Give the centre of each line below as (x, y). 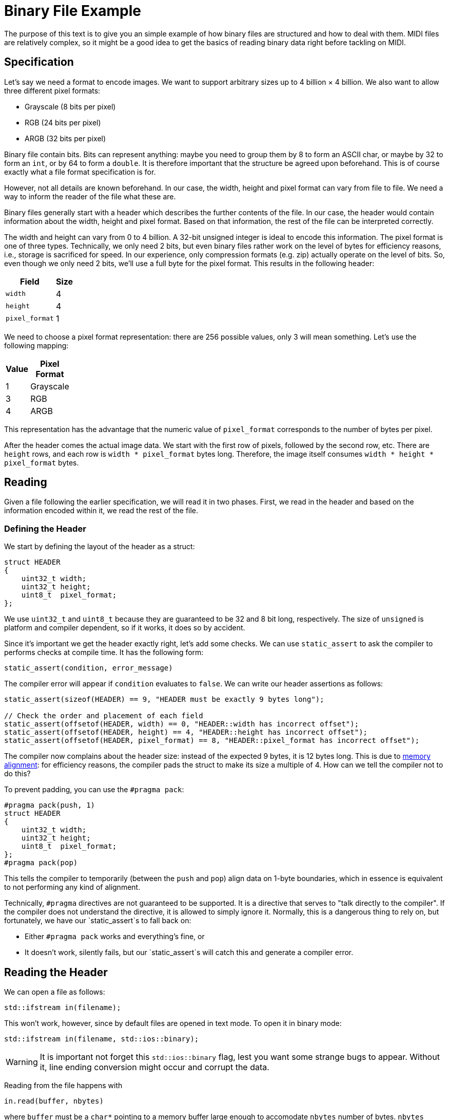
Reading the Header (56, 972)
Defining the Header (45, 528)
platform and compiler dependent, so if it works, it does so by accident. (125, 628)
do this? (17, 774)
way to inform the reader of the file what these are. (90, 196)
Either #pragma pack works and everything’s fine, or (115, 937)
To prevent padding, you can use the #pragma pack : (94, 790)
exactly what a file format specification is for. (80, 172)
